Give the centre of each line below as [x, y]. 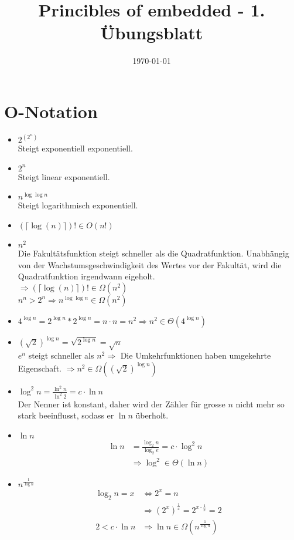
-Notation [58, 111]
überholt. [152, 415]
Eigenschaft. [40, 368]
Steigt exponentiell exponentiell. [75, 148]
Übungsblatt [152, 33]
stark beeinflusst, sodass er [66, 415]
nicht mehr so [260, 404]
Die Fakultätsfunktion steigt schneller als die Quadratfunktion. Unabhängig [153, 253]
